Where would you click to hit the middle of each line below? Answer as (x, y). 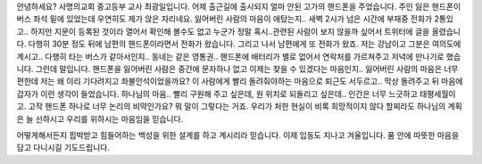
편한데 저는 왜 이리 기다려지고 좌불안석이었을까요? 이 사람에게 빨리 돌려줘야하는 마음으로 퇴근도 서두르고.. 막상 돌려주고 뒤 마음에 (240, 81)
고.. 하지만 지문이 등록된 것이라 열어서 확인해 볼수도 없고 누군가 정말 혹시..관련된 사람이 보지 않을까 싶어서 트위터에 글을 (223, 31)
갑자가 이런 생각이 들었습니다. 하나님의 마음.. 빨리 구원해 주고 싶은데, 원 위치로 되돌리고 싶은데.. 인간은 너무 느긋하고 (217, 94)
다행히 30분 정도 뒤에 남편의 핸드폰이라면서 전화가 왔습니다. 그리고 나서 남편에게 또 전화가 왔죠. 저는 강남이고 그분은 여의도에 (245, 44)
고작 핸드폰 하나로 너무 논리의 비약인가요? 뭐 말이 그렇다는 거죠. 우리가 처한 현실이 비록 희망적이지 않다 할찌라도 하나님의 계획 (245, 106)
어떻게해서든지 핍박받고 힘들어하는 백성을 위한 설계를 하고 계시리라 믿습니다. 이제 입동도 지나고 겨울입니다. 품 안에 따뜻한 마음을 (238, 135)
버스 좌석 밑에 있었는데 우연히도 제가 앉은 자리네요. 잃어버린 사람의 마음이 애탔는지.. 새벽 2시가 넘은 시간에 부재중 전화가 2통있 (235, 19)
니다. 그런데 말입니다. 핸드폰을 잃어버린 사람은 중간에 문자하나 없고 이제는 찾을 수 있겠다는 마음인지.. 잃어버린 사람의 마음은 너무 (237, 69)
